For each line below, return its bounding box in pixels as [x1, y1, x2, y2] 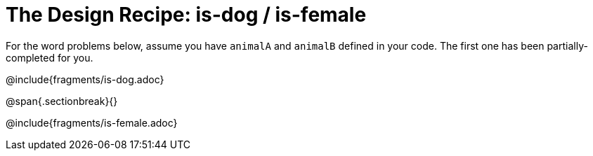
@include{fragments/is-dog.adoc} [6, 73, 164, 85]
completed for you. [6, 51, 93, 64]
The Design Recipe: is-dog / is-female [6, 3, 367, 27]
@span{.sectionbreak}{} [6, 94, 118, 107]
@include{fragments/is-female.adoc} [6, 116, 178, 129]
